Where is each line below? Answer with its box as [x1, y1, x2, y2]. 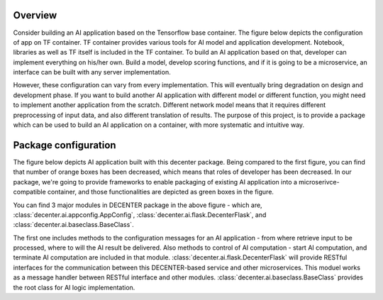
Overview [13, 9, 57, 21]
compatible [13, 188, 46, 196]
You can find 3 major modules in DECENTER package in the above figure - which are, [13, 201, 262, 209]
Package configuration [13, 139, 116, 151]
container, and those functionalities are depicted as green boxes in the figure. [47, 188, 274, 196]
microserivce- [299, 177, 340, 186]
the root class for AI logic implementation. [13, 283, 135, 291]
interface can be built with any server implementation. [13, 68, 171, 77]
